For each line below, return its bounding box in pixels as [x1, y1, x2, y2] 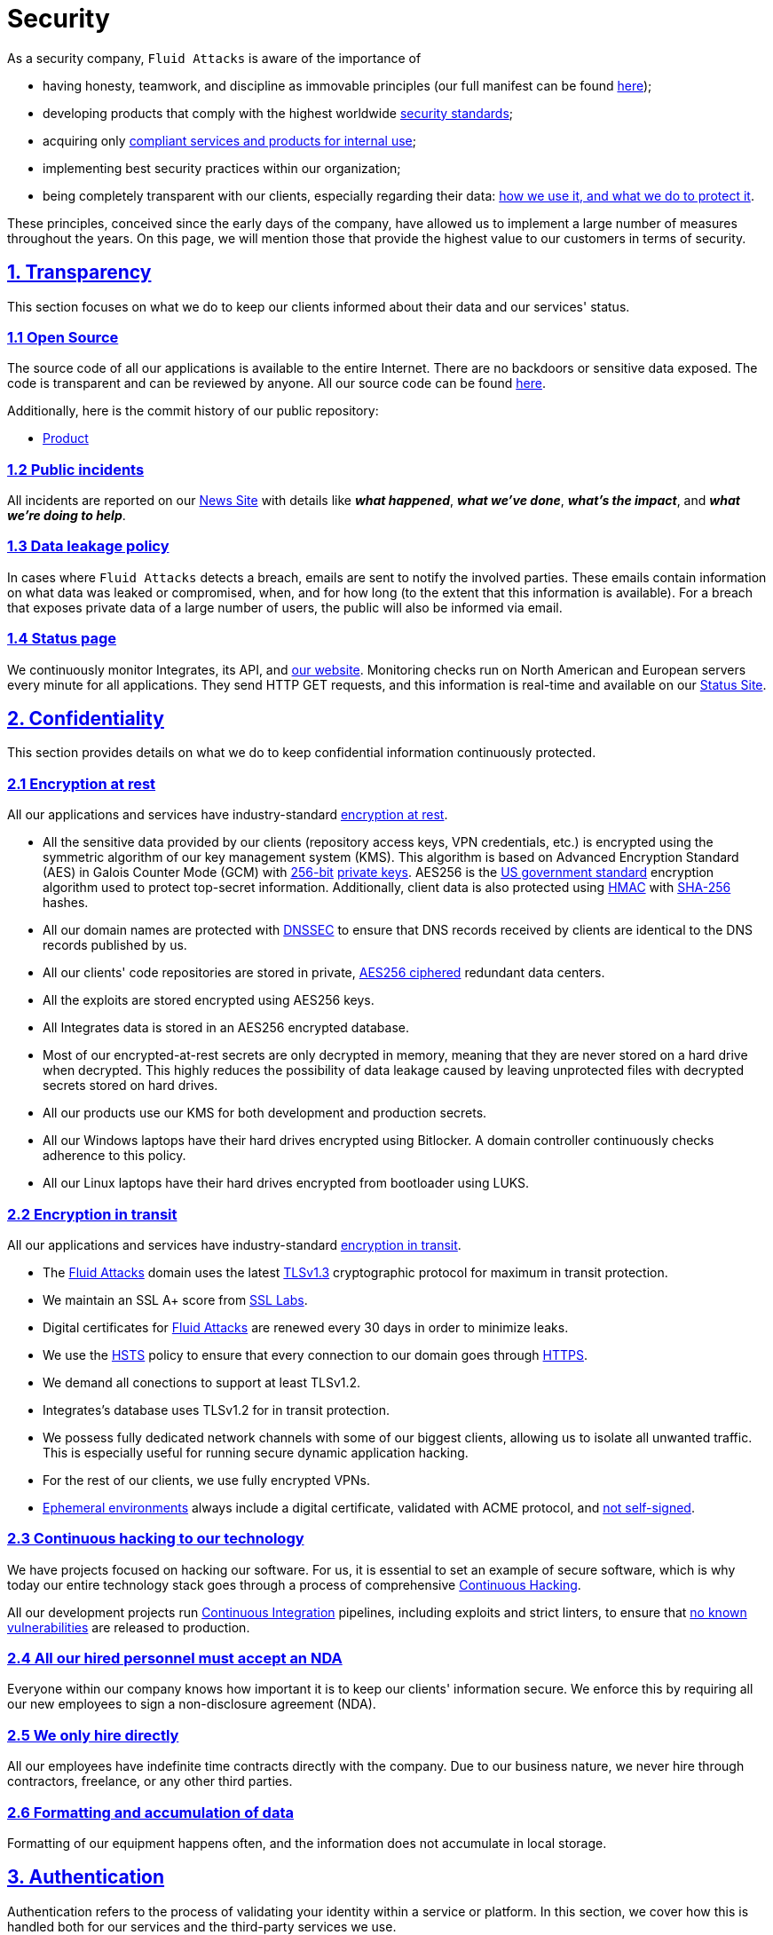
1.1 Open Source [7, 328, 119, 346]
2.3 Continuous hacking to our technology [7, 1529, 304, 1548]
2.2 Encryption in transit [7, 1204, 177, 1223]
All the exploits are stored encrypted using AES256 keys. [43, 992, 375, 1008]
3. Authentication [7, 1866, 165, 1889]
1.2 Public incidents [7, 460, 145, 478]
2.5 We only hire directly [7, 1726, 179, 1744]
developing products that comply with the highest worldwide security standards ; [43, 105, 514, 121]
